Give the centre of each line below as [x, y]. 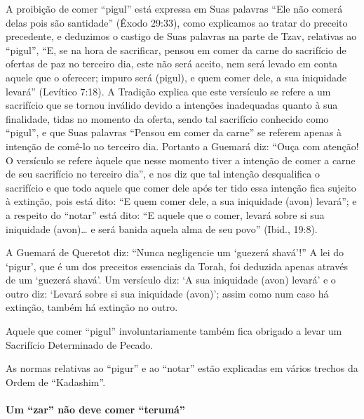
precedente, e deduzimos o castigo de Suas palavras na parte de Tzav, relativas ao [181, 36]
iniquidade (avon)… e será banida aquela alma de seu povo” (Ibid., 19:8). [162, 228]
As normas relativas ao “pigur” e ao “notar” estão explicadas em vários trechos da [182, 368]
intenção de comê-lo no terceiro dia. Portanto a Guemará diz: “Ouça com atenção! [182, 146]
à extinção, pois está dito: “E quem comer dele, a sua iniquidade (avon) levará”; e [181, 201]
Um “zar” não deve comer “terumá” [95, 410]
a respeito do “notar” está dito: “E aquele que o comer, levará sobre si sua [165, 214]
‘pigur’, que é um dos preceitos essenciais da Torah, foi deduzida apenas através [177, 266]
